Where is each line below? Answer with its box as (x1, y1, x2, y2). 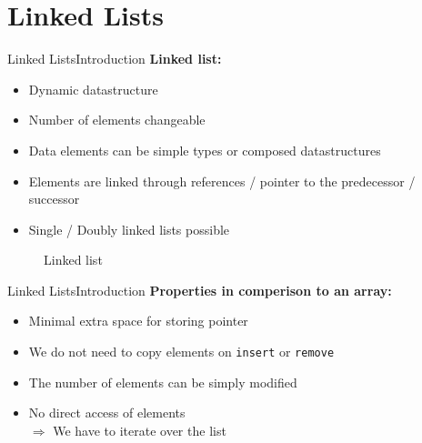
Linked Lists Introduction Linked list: (7, 49, 222, 68)
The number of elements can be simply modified (28, 372, 297, 391)
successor (28, 189, 80, 208)
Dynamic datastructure (28, 79, 158, 98)
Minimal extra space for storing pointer (28, 311, 248, 330)
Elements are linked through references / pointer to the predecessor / (28, 171, 416, 190)
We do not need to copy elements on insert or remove (28, 342, 335, 361)
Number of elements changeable (28, 110, 206, 129)
